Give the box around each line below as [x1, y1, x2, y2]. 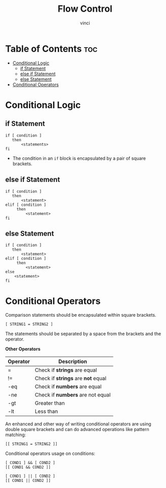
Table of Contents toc [5, 43, 98, 54]
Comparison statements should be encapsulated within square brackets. [5, 312, 156, 318]
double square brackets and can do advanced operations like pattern [5, 426, 149, 433]
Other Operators [5, 346, 40, 352]
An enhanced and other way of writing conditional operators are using [5, 421, 152, 427]
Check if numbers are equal [34, 383, 102, 390]
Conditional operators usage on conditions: [5, 450, 95, 456]
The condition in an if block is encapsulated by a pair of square [12, 155, 146, 161]
